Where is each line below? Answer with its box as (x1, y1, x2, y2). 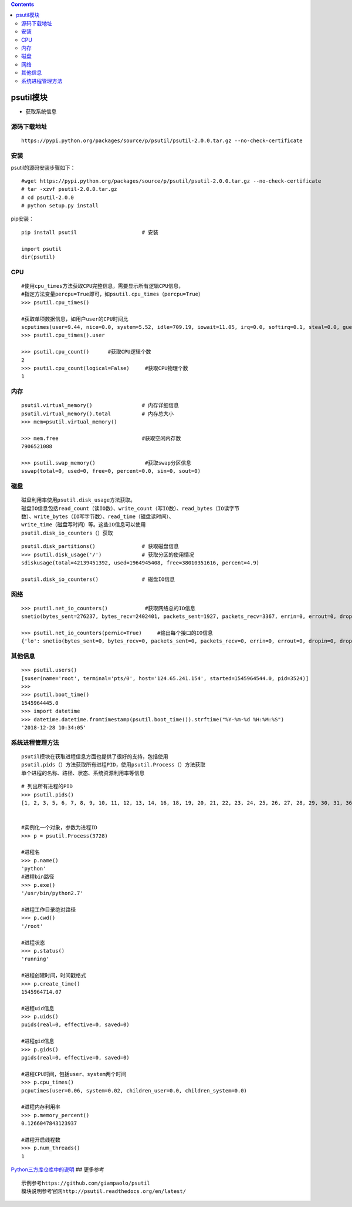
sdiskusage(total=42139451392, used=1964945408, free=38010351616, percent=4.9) (21, 560, 260, 566)
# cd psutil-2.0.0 (21, 194, 75, 201)
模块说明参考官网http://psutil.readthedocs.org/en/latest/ (21, 1188, 187, 1195)
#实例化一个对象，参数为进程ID (21, 824, 98, 831)
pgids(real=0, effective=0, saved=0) (21, 1054, 130, 1061)
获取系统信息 (25, 108, 57, 115)
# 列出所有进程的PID (21, 783, 73, 790)
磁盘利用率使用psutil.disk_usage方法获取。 (21, 497, 136, 503)
